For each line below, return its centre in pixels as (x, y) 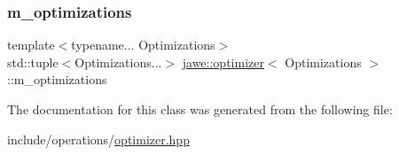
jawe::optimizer (223, 62)
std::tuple (33, 62)
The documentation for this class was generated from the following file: (200, 109)
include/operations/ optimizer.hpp (98, 139)
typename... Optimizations (143, 45)
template (31, 45)
